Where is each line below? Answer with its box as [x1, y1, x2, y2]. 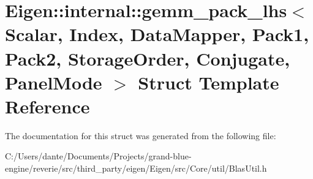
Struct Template [138, 69, 279, 94]
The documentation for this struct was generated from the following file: [5, 129, 276, 142]
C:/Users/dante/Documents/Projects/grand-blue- [5, 150, 192, 162]
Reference [5, 93, 90, 118]
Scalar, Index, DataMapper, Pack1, [5, 21, 309, 47]
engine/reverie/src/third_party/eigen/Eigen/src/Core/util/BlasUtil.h [5, 162, 267, 175]
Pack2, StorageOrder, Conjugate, [5, 45, 290, 70]
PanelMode [5, 69, 102, 94]
